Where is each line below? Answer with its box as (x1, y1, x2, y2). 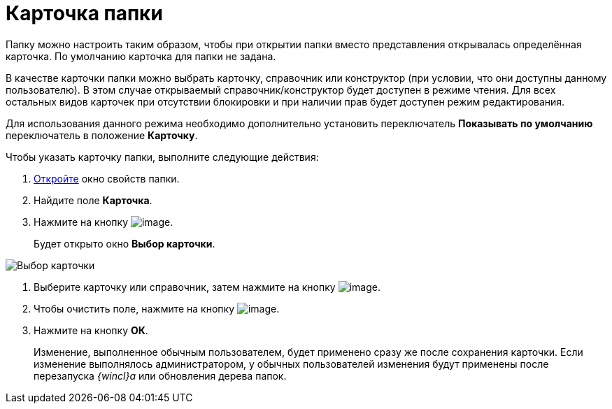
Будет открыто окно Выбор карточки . (34, 237, 215, 250)
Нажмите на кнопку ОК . (34, 324, 148, 336)
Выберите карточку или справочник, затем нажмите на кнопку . (34, 280, 380, 293)
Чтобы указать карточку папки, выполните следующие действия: (6, 150, 319, 163)
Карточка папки (6, 1, 163, 25)
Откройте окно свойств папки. (34, 172, 180, 185)
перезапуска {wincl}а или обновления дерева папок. (34, 369, 287, 382)
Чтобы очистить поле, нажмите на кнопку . (34, 302, 280, 315)
